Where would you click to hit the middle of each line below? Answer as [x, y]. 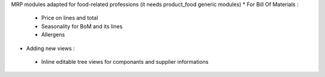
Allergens [53, 35]
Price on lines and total [70, 18]
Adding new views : [51, 48]
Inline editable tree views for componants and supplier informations [125, 61]
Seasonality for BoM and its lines [82, 26]
